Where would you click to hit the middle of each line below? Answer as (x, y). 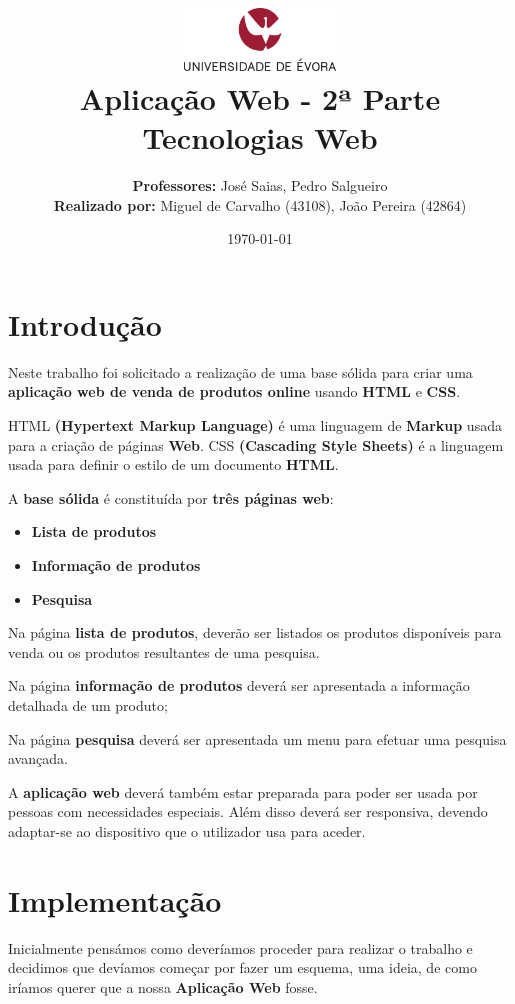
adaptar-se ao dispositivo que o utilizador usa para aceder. (187, 830)
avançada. (38, 758)
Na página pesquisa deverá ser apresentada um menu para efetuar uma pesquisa (257, 738)
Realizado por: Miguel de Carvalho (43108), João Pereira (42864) (260, 204)
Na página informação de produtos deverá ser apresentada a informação (239, 685)
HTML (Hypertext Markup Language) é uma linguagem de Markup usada (255, 425)
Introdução (85, 323)
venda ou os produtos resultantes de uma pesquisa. (164, 651)
